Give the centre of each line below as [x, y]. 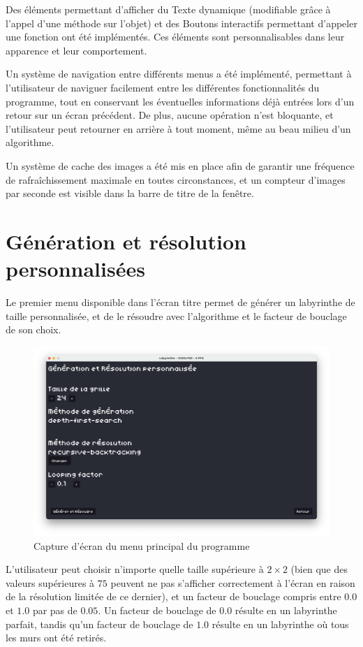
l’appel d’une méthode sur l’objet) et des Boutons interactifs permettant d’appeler [181, 23]
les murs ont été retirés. [56, 638]
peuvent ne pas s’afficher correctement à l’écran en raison [233, 582]
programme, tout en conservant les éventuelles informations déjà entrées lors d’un [180, 101]
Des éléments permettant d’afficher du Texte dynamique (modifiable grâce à [168, 9]
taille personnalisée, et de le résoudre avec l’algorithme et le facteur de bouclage [176, 315]
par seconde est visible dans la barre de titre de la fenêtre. [130, 193]
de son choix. [34, 329]
